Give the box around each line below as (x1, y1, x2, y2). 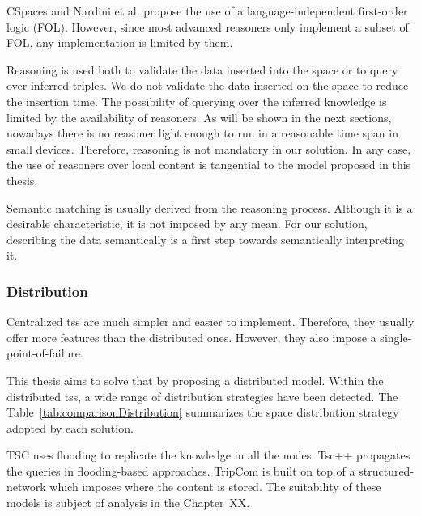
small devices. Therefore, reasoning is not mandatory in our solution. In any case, (6, 140, 411, 157)
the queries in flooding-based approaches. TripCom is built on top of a (6, 462, 355, 479)
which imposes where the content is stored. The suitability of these (49, 478, 381, 495)
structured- (359, 462, 415, 479)
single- (380, 328, 412, 345)
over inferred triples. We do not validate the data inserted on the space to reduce (6, 77, 409, 94)
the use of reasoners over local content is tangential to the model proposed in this (6, 156, 411, 173)
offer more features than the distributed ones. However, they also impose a (6, 328, 376, 345)
